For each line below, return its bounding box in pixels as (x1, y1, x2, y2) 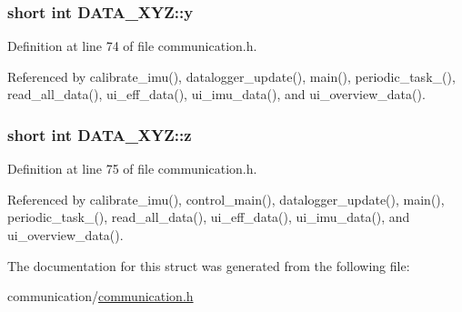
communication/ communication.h (7, 287, 194, 306)
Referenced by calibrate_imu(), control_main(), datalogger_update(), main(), (7, 189, 445, 208)
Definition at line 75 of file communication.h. (7, 159, 257, 178)
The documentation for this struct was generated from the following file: (7, 256, 410, 275)
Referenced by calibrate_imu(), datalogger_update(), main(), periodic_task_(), (7, 66, 456, 86)
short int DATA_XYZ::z (7, 123, 192, 146)
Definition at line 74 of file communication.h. (7, 36, 257, 55)
